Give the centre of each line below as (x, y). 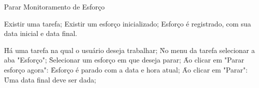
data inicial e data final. (41, 33)
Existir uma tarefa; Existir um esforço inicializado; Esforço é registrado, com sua (128, 23)
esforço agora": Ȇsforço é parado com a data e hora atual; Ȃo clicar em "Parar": (126, 69)
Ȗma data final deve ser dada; (50, 79)
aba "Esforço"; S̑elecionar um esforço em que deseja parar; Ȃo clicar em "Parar (124, 60)
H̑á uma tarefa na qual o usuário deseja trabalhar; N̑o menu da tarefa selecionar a (129, 50)
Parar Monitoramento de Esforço (54, 6)
